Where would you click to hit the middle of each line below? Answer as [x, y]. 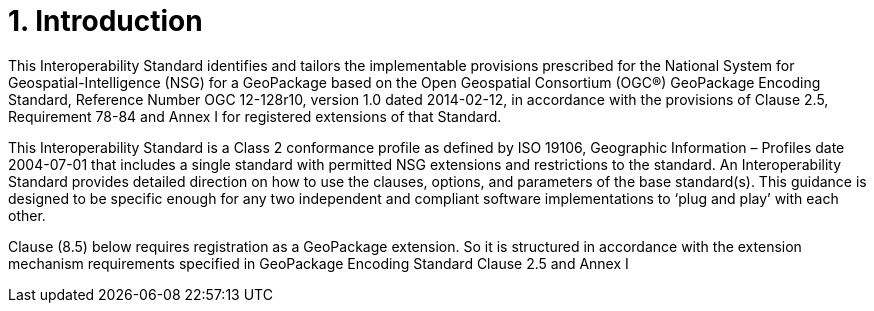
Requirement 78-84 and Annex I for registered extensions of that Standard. [255, 116]
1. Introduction [105, 21]
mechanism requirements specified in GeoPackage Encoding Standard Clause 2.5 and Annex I [318, 263]
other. [27, 215]
